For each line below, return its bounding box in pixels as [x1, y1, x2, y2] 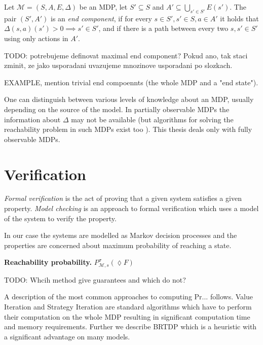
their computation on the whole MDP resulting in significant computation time [4, 311, 250, 322]
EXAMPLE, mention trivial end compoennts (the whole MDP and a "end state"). [4, 77, 258, 87]
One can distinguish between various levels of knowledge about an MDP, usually [4, 94, 254, 105]
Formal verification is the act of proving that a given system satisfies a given [4, 193, 242, 203]
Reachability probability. [4, 257, 92, 267]
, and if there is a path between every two [98, 23, 229, 33]
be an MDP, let [79, 2, 128, 12]
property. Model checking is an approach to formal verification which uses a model [4, 203, 259, 214]
